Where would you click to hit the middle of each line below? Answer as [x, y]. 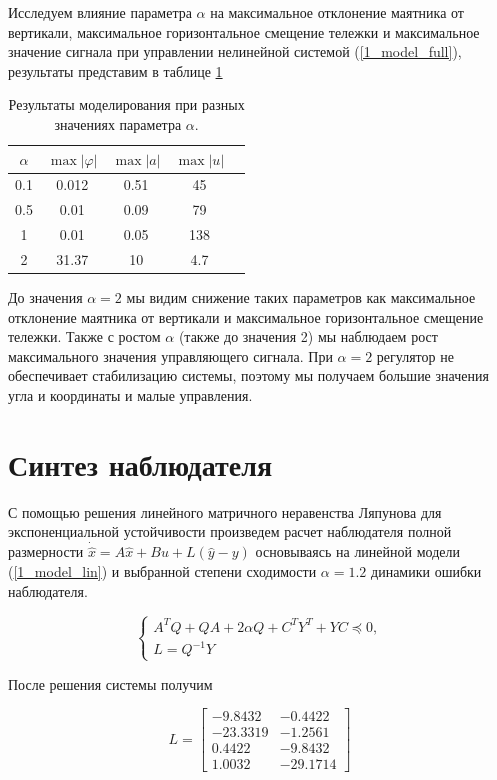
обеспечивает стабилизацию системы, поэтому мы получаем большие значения [248, 375]
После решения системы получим [110, 683]
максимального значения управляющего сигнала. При [170, 355]
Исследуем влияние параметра [100, 12]
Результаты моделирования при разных [126, 104]
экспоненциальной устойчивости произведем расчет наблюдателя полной [230, 531]
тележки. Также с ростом [84, 336]
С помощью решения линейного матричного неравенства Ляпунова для [225, 511]
